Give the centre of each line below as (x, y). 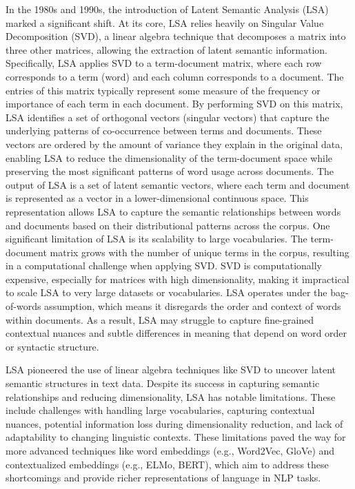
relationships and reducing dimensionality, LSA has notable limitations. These (171, 396)
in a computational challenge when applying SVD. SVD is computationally (164, 266)
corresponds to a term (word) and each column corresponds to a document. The (175, 76)
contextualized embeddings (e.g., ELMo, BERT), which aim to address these (167, 464)
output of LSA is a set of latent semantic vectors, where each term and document (178, 184)
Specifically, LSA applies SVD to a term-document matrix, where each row (164, 63)
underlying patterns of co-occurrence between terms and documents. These (164, 131)
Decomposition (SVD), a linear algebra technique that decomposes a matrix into (176, 36)
